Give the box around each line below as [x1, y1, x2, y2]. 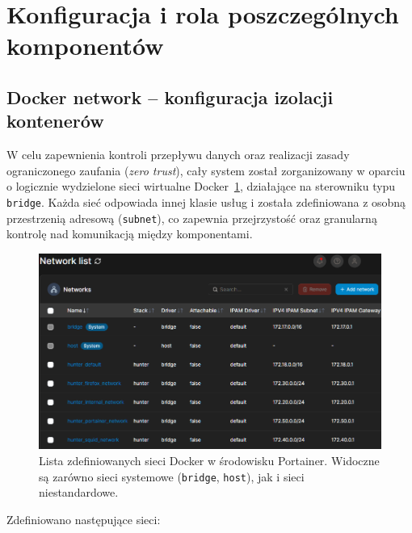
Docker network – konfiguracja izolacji [6, 84, 334, 109]
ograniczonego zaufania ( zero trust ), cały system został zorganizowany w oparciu [6, 162, 406, 178]
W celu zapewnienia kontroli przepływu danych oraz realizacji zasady [6, 146, 350, 163]
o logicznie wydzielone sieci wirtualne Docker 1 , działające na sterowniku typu [6, 178, 396, 195]
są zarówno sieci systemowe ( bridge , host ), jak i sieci [39, 468, 305, 485]
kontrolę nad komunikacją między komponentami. [6, 225, 253, 242]
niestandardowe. [39, 484, 119, 501]
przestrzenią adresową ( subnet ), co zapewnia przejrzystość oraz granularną [6, 209, 377, 226]
